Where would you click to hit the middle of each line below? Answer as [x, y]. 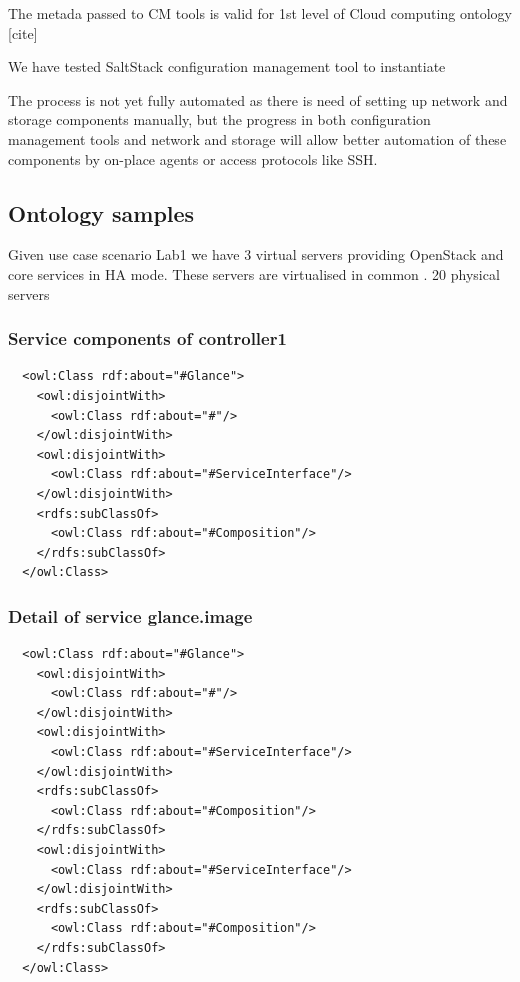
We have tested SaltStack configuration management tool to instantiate [227, 66]
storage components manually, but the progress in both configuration [219, 119]
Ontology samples [101, 212]
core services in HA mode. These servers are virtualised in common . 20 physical [254, 273]
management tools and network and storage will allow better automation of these [257, 138]
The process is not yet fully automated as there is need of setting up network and [258, 99]
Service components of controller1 [147, 338]
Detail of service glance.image [130, 615]
